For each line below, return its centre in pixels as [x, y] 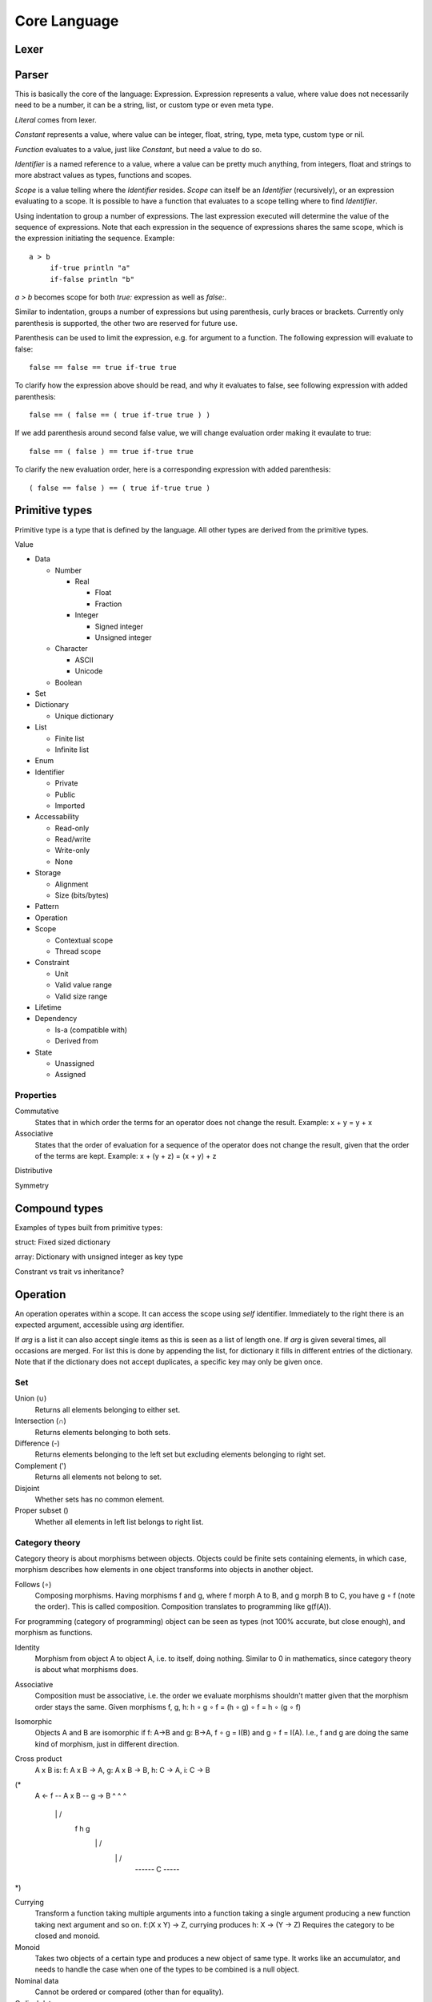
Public [65, 794]
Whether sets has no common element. [100, 1499]
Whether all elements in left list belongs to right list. [119, 1522]
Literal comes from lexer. [56, 119]
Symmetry [32, 1185]
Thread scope [78, 951]
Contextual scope [84, 940]
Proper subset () [42, 1510]
